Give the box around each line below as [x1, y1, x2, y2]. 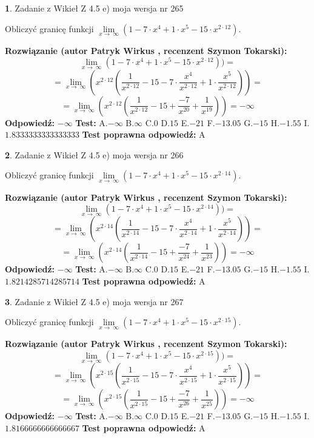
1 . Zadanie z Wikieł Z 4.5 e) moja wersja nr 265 [5, 2, 184, 14]
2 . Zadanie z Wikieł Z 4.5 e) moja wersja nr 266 [5, 148, 184, 161]
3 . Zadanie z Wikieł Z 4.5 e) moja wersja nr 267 [5, 295, 184, 308]
